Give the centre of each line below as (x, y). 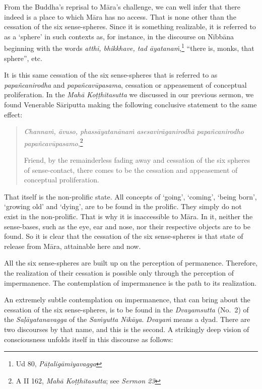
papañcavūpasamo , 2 (53, 142)
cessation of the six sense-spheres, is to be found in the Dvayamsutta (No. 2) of (126, 309)
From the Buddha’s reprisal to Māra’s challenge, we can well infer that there (122, 7)
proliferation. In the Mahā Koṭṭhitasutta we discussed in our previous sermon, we (129, 94)
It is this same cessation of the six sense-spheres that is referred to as (111, 75)
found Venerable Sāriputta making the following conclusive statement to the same (130, 104)
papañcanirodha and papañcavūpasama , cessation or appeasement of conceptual (125, 84)
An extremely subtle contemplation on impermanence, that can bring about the (127, 300)
